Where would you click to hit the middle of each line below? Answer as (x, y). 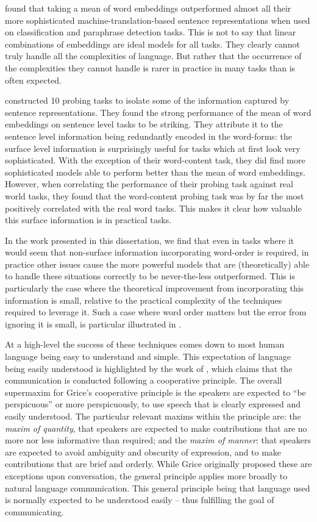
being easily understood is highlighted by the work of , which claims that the (149, 368)
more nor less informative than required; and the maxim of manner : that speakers (158, 440)
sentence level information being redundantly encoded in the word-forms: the (148, 136)
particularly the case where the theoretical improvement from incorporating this (155, 288)
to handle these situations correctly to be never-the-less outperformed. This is (150, 276)
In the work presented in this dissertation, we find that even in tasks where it (150, 240)
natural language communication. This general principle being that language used (158, 488)
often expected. (33, 80)
